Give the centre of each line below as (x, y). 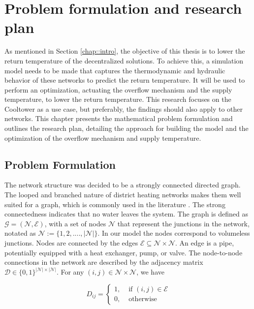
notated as (20, 233)
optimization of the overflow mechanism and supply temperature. (103, 138)
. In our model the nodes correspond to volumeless (174, 233)
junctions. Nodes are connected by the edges (71, 243)
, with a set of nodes (75, 223)
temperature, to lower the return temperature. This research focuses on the (118, 99)
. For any (70, 272)
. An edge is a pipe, (205, 243)
